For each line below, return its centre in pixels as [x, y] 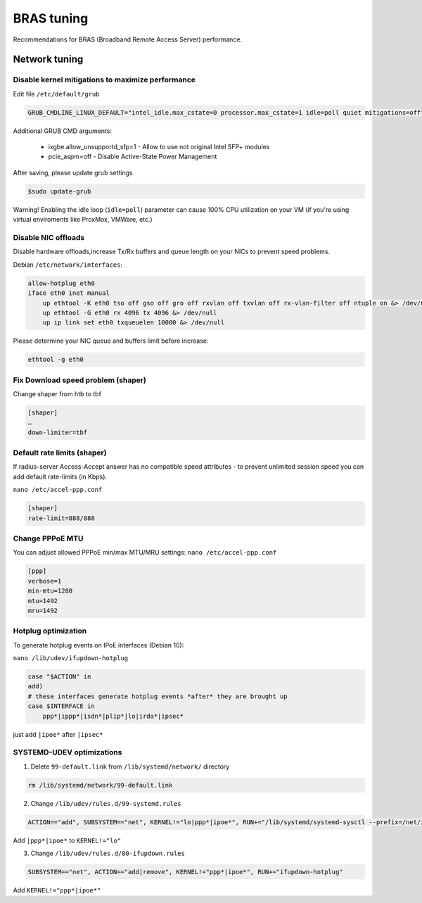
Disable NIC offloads [49, 237]
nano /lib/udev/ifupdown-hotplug [71, 658]
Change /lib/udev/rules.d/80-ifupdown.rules [108, 853]
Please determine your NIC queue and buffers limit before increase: [111, 341]
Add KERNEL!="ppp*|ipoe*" [57, 890]
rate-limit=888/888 [61, 518]
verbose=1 [45, 581]
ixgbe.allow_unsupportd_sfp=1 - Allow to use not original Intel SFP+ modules [159, 147]
